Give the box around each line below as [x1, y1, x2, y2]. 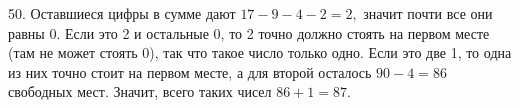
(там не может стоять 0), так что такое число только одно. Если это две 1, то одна [8, 42, 512, 63]
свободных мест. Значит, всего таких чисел [8, 81, 272, 102]
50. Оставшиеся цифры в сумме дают [8, 3, 236, 23]
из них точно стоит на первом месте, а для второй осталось [8, 61, 372, 82]
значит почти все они [363, 3, 493, 23]
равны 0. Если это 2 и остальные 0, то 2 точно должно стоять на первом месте [8, 22, 490, 43]
